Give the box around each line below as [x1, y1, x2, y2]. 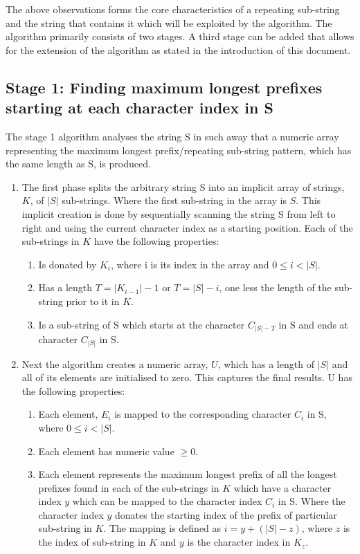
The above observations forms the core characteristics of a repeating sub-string [6, 2, 340, 16]
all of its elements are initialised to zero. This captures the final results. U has [21, 370, 352, 385]
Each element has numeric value [38, 443, 174, 458]
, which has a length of [217, 356, 314, 371]
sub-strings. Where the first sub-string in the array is [62, 193, 287, 207]
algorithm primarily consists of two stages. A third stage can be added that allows [6, 29, 354, 44]
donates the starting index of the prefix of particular [114, 507, 337, 521]
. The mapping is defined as [103, 521, 222, 535]
